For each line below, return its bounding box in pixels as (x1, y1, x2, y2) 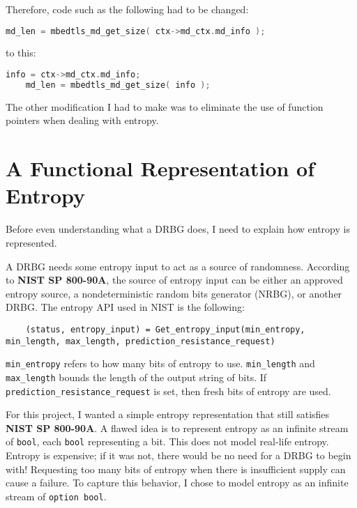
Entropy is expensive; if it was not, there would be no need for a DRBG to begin (6, 448, 351, 462)
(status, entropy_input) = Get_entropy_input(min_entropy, (25, 324, 305, 334)
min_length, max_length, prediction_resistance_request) (6, 336, 275, 346)
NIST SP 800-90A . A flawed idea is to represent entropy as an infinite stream (6, 420, 349, 435)
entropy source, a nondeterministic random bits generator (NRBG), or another (6, 286, 342, 300)
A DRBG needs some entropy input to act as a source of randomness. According (6, 259, 350, 273)
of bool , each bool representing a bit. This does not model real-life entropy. (6, 434, 329, 449)
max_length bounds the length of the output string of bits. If (6, 369, 267, 384)
